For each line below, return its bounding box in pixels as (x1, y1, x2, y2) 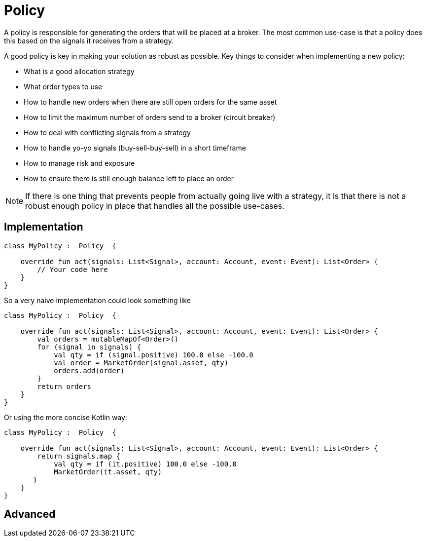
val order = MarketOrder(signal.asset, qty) (54, 358, 229, 367)
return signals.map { (37, 452, 121, 460)
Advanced (4, 508, 56, 521)
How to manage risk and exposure (24, 158, 135, 167)
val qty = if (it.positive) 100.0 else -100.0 (54, 460, 237, 468)
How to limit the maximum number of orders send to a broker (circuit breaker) (24, 113, 276, 121)
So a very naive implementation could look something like (4, 296, 191, 305)
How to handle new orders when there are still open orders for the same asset (24, 97, 277, 106)
